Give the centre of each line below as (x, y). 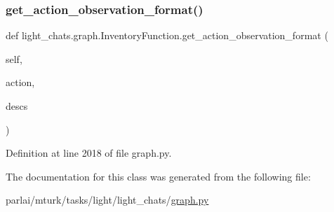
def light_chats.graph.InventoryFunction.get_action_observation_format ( (167, 35)
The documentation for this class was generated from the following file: (158, 176)
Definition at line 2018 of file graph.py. (89, 153)
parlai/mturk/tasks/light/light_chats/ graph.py (107, 200)
